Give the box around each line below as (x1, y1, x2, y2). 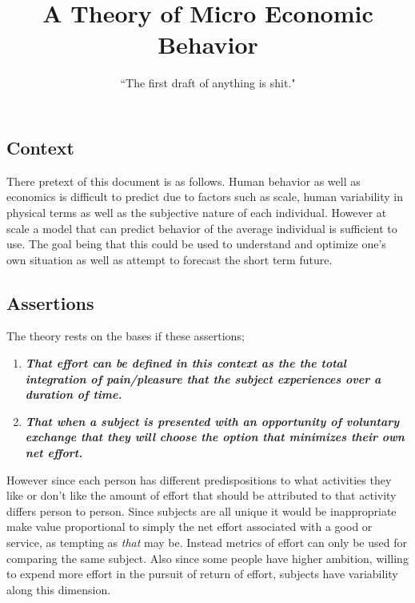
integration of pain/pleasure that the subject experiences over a (25, 370, 381, 387)
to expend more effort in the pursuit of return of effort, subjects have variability (6, 565, 398, 582)
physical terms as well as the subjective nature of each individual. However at (6, 203, 387, 220)
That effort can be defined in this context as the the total (25, 355, 347, 372)
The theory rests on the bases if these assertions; (6, 328, 245, 344)
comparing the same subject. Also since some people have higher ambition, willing (6, 549, 409, 566)
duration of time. (25, 386, 122, 403)
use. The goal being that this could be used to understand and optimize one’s (6, 235, 386, 252)
